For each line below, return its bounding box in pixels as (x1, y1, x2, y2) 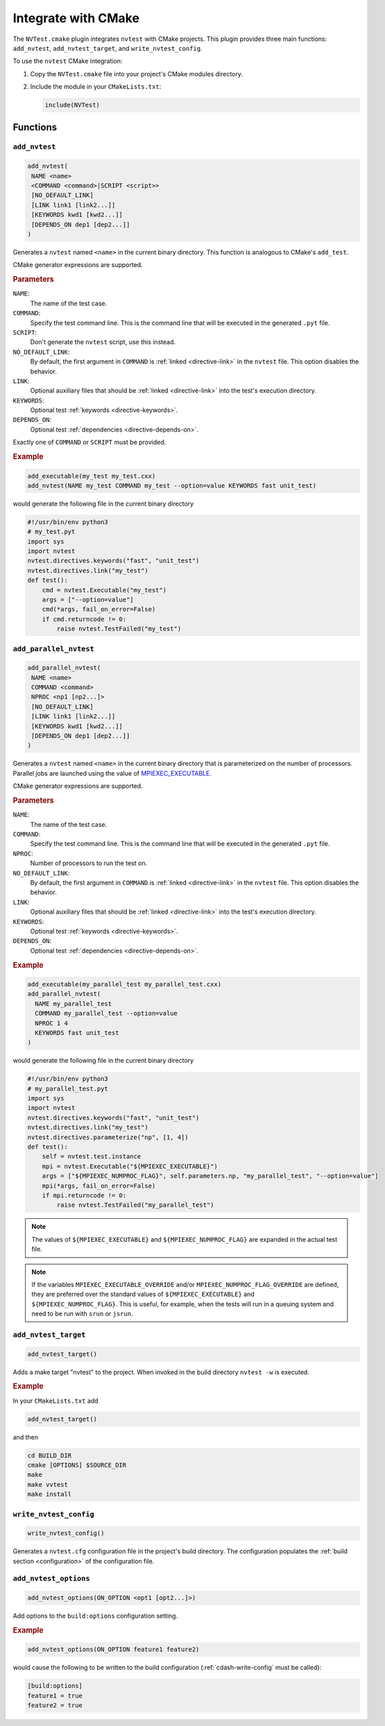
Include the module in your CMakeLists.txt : (30, 83, 162, 91)
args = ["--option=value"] (42, 596, 135, 604)
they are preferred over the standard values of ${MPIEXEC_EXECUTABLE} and (31, 1290, 255, 1299)
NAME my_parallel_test (35, 1000, 112, 1007)
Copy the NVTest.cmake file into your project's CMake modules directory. (30, 69, 243, 78)
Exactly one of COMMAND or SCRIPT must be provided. (12, 438, 166, 447)
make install (27, 1490, 72, 1498)
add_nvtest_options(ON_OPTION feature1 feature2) (27, 1646, 200, 1654)
